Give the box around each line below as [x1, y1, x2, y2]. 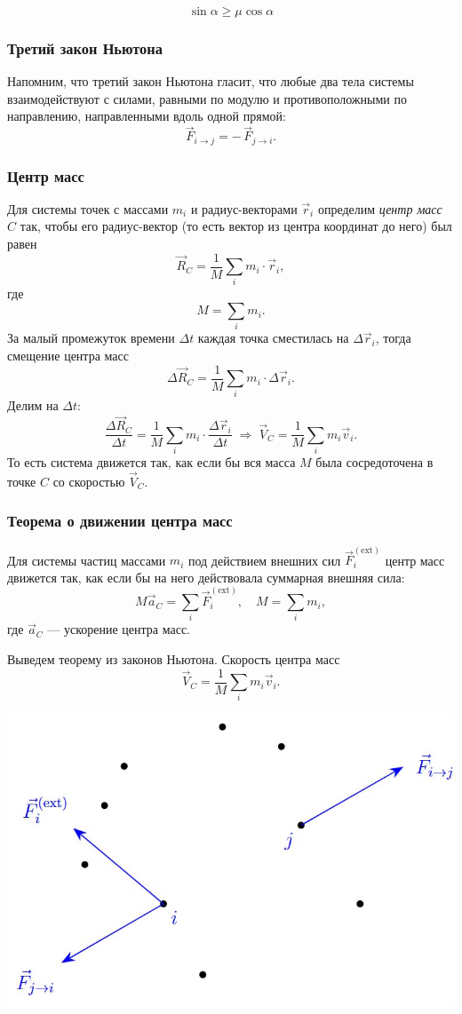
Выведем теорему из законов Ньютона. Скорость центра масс [7, 650, 340, 669]
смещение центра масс [7, 345, 129, 364]
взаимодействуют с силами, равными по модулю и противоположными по [7, 89, 407, 107]
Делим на [7, 396, 59, 415]
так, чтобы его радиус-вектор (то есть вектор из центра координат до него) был [20, 217, 452, 235]
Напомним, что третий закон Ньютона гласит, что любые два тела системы [7, 72, 414, 91]
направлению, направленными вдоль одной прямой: [7, 107, 286, 125]
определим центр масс [317, 199, 442, 218]
